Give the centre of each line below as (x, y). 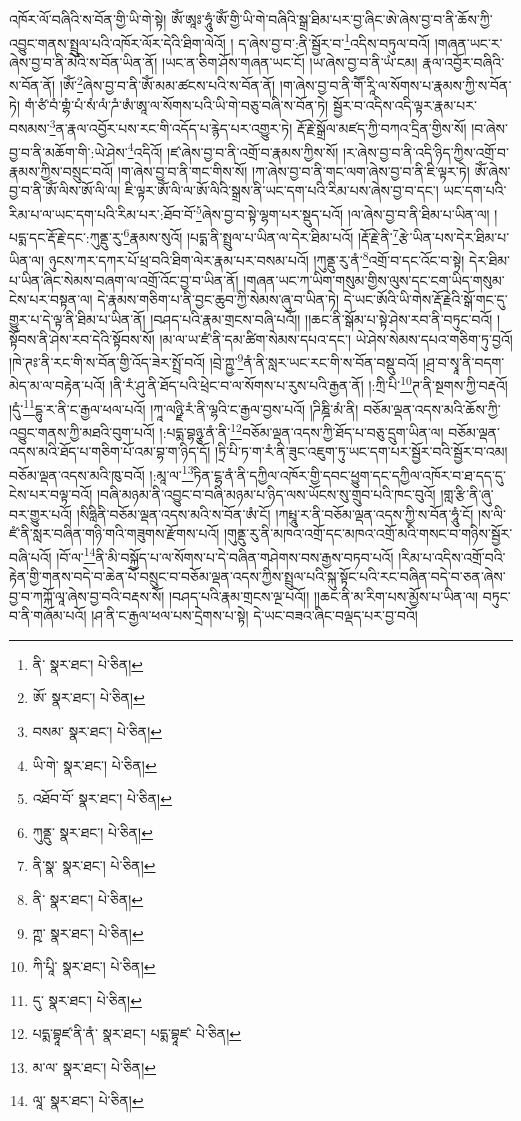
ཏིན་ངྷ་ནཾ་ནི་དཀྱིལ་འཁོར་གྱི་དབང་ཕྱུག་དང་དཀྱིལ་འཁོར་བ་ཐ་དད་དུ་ (349, 474)
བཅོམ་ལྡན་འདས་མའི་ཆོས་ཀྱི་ (432, 408)
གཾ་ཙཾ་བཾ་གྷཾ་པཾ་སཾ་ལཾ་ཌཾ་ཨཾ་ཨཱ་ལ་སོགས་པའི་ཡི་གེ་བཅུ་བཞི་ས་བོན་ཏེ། (176, 104)
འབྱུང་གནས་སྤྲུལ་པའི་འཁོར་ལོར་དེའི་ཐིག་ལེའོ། (117, 42)
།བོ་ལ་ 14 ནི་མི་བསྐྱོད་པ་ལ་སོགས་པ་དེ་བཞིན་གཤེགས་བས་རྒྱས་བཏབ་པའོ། (225, 555)
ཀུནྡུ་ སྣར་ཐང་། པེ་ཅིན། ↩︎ (92, 831)
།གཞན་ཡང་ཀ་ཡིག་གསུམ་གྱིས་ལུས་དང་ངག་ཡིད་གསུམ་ (374, 279)
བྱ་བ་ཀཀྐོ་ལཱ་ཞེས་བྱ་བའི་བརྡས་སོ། (87, 595)
